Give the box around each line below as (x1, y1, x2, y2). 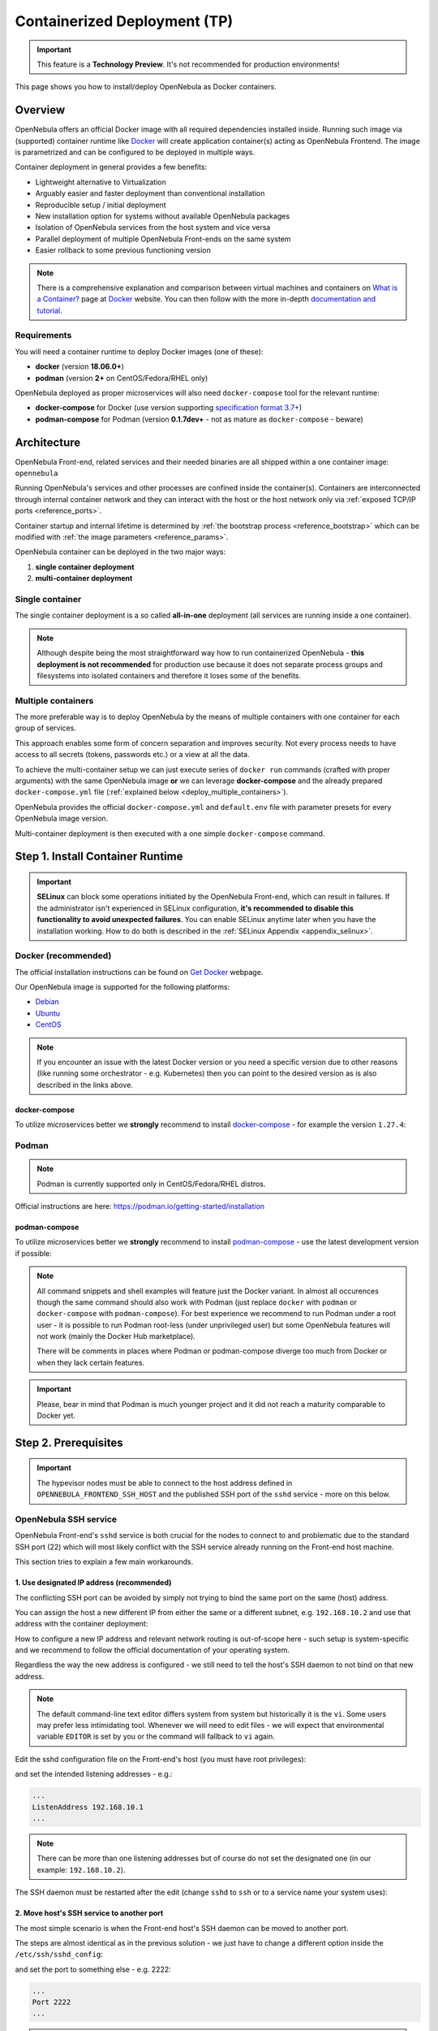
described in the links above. (36, 1080, 134, 1089)
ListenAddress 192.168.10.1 (32, 1802, 144, 1812)
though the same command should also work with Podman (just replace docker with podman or (36, 1297, 357, 1307)
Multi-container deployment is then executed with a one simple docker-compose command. (15, 829, 325, 838)
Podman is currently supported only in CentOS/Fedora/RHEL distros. (36, 1179, 266, 1189)
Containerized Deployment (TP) (15, 12, 234, 30)
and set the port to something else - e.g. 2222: (15, 1964, 172, 1974)
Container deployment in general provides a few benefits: (15, 162, 208, 172)
